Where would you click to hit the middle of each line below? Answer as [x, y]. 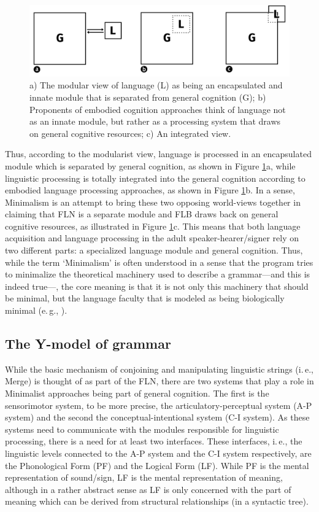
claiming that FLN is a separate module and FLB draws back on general [142, 214]
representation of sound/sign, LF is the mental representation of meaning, [144, 477]
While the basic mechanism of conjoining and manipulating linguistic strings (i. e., [159, 369]
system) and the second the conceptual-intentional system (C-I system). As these [157, 417]
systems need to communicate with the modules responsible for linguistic [142, 429]
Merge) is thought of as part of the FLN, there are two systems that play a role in [159, 381]
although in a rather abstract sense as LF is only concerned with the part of [148, 489]
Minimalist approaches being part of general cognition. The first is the [137, 393]
